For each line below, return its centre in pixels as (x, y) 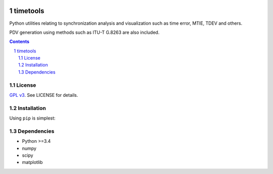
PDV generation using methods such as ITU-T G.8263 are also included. (84, 32)
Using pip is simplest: (32, 118)
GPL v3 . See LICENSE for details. (44, 95)
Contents (19, 42)
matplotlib (32, 162)
